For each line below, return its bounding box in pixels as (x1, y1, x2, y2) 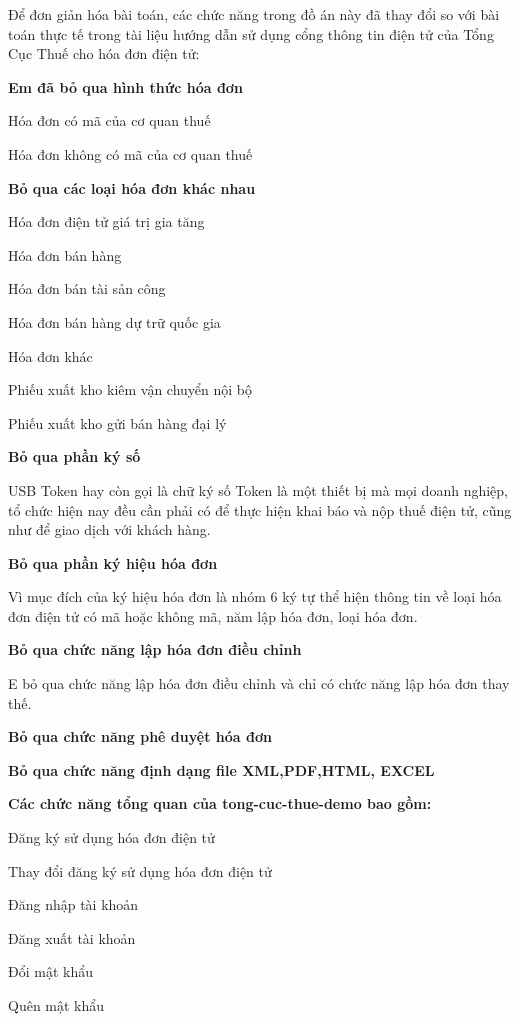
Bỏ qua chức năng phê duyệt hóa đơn (8, 726, 272, 747)
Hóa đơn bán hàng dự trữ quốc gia (8, 311, 221, 332)
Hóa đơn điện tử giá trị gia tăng (8, 211, 205, 232)
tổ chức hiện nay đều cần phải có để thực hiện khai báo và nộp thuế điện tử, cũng (8, 499, 512, 520)
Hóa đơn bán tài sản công (8, 278, 166, 299)
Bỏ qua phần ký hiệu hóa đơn (8, 552, 218, 573)
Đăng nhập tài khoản (8, 894, 139, 915)
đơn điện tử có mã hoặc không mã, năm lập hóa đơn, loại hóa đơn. (8, 605, 418, 626)
